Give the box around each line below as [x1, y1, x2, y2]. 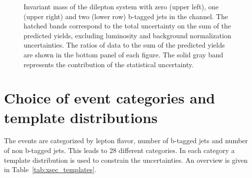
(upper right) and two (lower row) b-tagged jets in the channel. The [24, 11, 228, 21]
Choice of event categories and [4, 88, 215, 108]
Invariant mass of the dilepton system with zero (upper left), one [24, 1, 219, 11]
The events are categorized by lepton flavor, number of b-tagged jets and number [4, 135, 248, 146]
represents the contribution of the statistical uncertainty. [24, 59, 194, 69]
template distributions [4, 107, 158, 127]
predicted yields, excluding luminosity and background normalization [24, 30, 231, 40]
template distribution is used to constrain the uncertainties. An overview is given [4, 154, 248, 165]
